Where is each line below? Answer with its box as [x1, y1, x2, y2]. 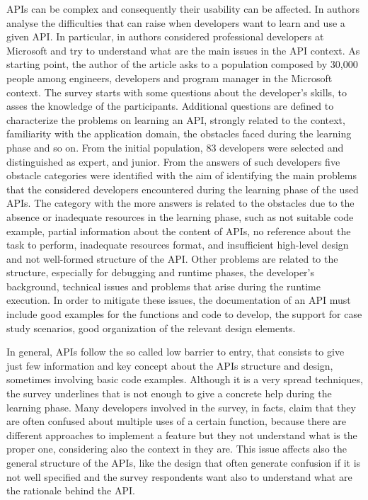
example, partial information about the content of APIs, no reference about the [6, 223, 351, 238]
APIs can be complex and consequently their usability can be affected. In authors [6, 1, 360, 16]
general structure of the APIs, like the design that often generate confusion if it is [6, 455, 361, 470]
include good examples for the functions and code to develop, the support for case [6, 307, 362, 322]
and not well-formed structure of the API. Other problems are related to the [6, 251, 338, 266]
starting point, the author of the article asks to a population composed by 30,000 [6, 57, 358, 72]
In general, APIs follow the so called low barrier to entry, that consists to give [6, 344, 345, 359]
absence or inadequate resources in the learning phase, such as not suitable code [6, 209, 354, 224]
